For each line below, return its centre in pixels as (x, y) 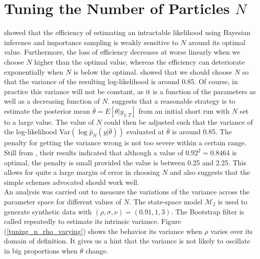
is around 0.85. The (202, 132)
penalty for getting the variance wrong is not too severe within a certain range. (125, 143)
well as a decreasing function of (52, 101)
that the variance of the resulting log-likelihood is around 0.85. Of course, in (121, 81)
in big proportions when (41, 250)
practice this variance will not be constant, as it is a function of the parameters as (130, 91)
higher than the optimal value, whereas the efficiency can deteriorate (140, 61)
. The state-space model (166, 202)
